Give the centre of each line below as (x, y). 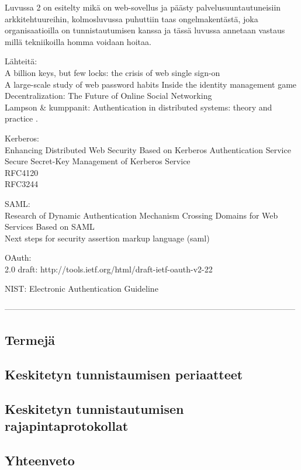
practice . (21, 118)
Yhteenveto (40, 460)
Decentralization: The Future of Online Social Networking (108, 96)
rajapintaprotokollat (67, 426)
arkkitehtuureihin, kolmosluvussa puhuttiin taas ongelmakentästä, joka (132, 18)
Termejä (30, 340)
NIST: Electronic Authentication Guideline (82, 288)
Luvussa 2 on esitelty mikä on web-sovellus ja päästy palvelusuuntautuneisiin (143, 7)
